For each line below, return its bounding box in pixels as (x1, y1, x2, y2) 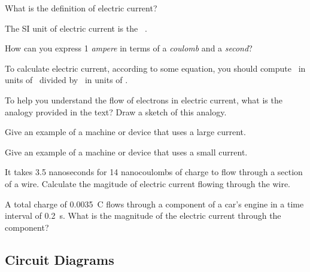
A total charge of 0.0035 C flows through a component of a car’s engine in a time (5, 197, 304, 210)
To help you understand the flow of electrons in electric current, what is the (5, 93, 282, 106)
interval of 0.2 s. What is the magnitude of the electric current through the (5, 209, 281, 222)
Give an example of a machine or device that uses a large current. (5, 126, 246, 138)
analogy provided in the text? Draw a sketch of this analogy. (5, 105, 227, 118)
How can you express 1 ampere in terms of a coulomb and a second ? (5, 42, 253, 54)
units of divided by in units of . (5, 74, 128, 86)
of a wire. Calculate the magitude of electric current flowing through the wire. (5, 177, 291, 190)
